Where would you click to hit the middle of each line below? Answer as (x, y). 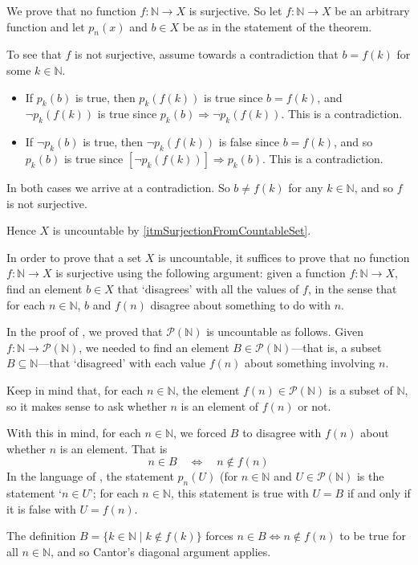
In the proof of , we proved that (85, 332)
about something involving (310, 363)
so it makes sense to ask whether (87, 405)
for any (306, 187)
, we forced (200, 433)
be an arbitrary (372, 10)
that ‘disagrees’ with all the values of (208, 288)
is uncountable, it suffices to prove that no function (284, 257)
